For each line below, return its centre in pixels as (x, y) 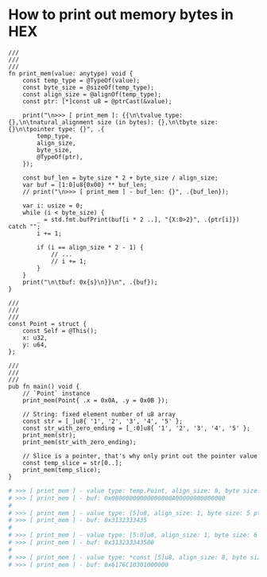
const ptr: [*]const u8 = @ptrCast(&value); (97, 101)
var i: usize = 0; (53, 205)
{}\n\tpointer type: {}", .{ (56, 129)
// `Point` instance (56, 393)
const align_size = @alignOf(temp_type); (92, 94)
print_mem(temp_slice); (62, 470)
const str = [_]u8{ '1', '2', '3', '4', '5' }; (103, 421)
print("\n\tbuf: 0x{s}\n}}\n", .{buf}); (90, 282)
